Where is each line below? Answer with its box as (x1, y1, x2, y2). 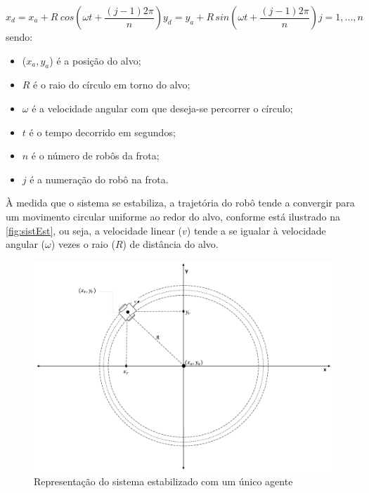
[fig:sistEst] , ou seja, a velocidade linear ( (6, 223, 182, 237)
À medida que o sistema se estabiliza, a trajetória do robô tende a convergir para (6, 195, 355, 210)
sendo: (6, 29, 33, 44)
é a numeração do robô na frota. (30, 171, 169, 186)
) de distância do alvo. (122, 237, 219, 251)
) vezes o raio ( (51, 237, 115, 251)
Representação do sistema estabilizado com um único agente (34, 474, 293, 489)
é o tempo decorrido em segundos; (29, 124, 176, 139)
